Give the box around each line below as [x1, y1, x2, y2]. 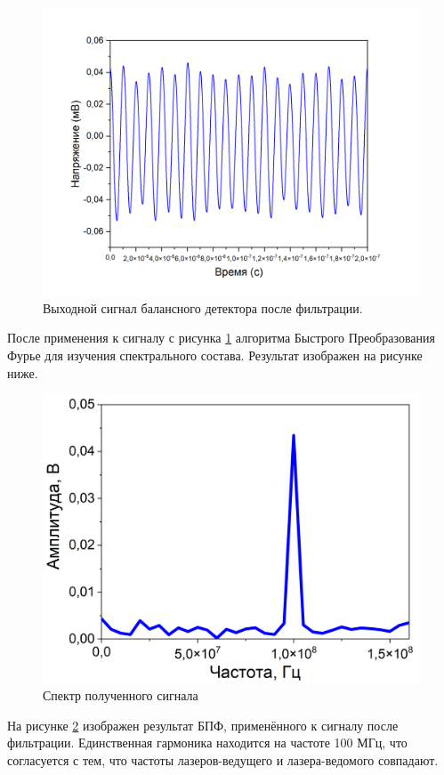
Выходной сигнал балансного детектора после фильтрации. [43, 298, 363, 317]
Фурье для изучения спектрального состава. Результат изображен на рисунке [7, 345, 423, 364]
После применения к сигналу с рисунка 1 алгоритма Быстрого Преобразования [7, 328, 435, 347]
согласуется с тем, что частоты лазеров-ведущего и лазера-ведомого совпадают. [7, 750, 439, 769]
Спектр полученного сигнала [43, 685, 198, 704]
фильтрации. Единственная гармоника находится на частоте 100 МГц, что [7, 733, 408, 752]
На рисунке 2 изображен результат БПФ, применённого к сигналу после [7, 715, 399, 734]
